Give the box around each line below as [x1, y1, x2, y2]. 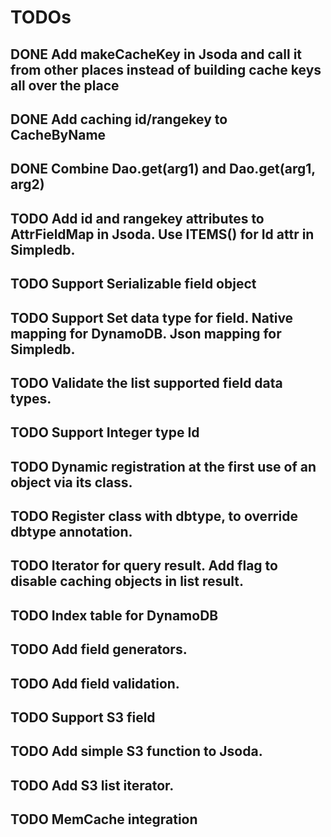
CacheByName [10, 126, 107, 143]
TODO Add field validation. [10, 675, 180, 692]
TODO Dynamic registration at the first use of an [10, 458, 317, 475]
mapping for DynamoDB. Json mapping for [10, 325, 282, 342]
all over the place [10, 77, 120, 94]
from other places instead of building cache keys [10, 61, 322, 78]
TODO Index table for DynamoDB [10, 607, 219, 624]
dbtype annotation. [10, 524, 133, 541]
